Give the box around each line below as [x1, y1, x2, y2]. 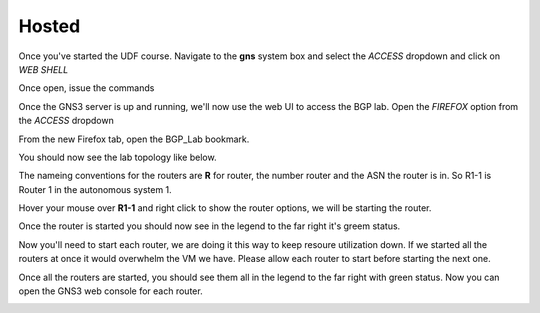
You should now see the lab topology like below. [18, 151, 217, 163]
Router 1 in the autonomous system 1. [18, 183, 172, 195]
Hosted [18, 15, 81, 37]
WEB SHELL [18, 63, 69, 75]
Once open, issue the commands [18, 82, 155, 94]
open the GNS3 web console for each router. [18, 285, 204, 297]
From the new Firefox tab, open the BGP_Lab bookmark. [18, 133, 250, 145]
